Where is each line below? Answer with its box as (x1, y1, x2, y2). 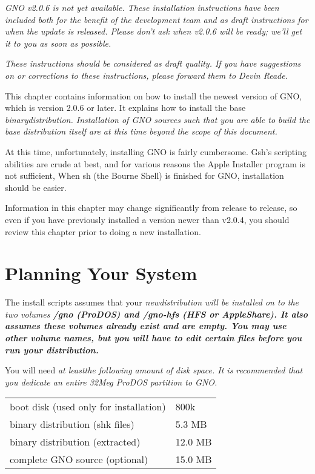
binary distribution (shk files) (10, 417, 134, 432)
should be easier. (5, 181, 67, 193)
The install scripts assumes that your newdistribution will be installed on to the (5, 296, 299, 309)
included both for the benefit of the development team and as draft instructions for (5, 13, 308, 25)
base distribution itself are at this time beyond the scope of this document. (5, 125, 277, 138)
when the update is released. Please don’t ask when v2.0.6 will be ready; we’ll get (5, 25, 302, 38)
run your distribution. (5, 343, 99, 356)
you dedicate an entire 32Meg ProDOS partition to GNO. (5, 375, 217, 388)
